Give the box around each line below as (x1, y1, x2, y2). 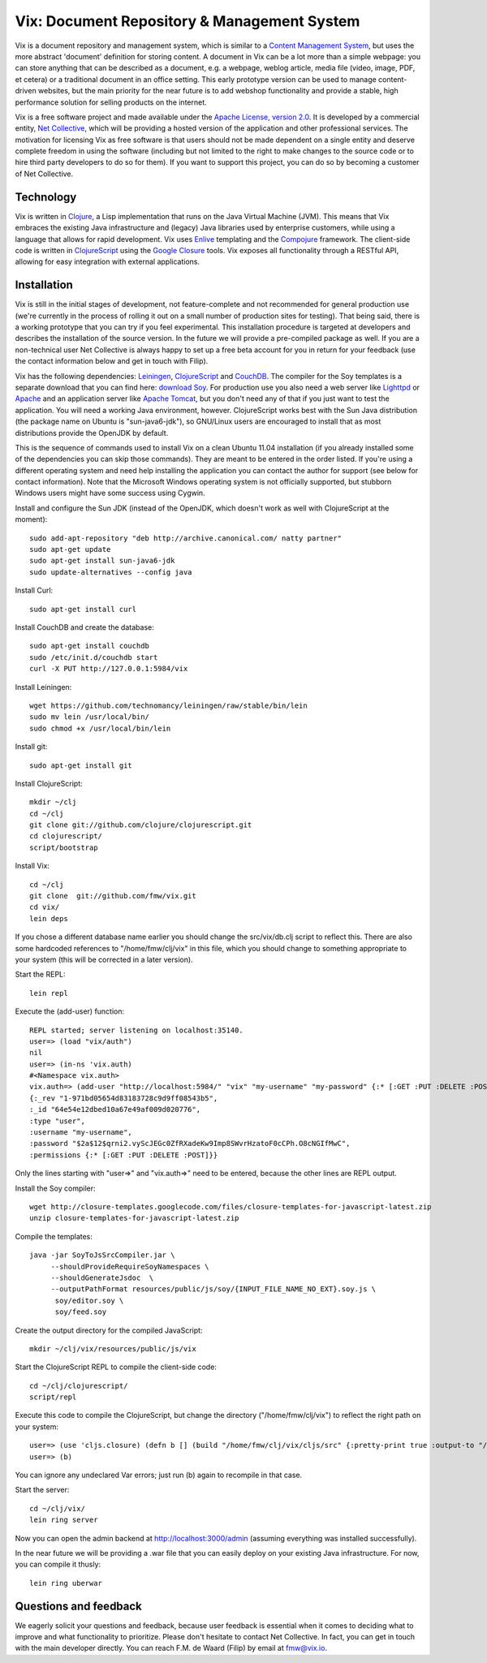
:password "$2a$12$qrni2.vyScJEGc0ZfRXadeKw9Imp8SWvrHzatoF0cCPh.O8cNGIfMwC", (29, 1139, 351, 1148)
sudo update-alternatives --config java (29, 567, 192, 576)
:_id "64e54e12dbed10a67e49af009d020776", (29, 1105, 201, 1114)
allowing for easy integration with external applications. (15, 256, 200, 267)
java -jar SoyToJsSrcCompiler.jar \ (29, 1251, 175, 1260)
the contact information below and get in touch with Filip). (15, 356, 209, 366)
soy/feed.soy (54, 1308, 107, 1316)
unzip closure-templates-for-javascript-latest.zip (29, 1213, 239, 1223)
